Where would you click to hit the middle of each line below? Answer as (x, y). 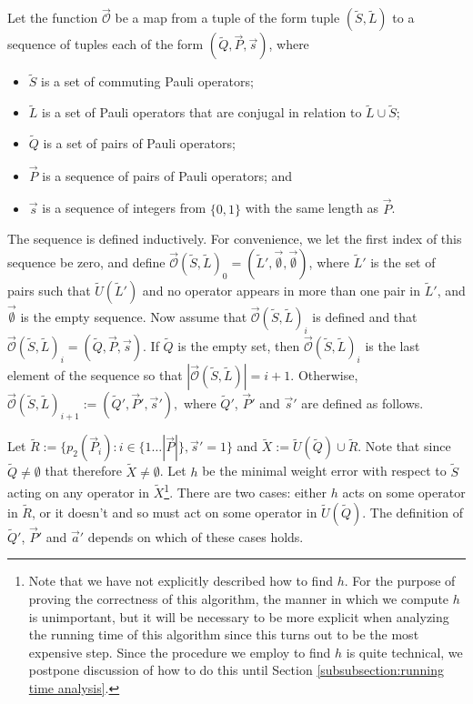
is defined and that (365, 317)
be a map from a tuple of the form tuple (227, 18)
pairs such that (49, 290)
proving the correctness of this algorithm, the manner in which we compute (239, 598)
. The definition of (413, 512)
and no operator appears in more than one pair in (282, 290)
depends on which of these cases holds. (196, 536)
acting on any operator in (79, 492)
